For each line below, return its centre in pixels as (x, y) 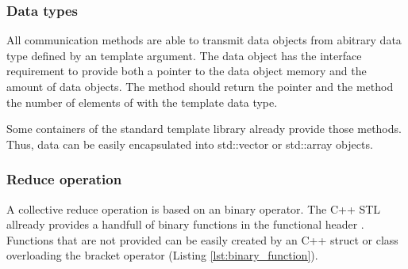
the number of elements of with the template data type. (142, 102)
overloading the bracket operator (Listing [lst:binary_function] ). (162, 255)
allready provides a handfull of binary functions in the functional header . (185, 224)
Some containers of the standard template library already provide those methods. (204, 129)
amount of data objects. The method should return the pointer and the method (200, 86)
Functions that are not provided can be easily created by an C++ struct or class (202, 239)
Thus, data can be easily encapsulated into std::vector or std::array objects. (190, 144)
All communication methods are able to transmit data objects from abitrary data (204, 40)
